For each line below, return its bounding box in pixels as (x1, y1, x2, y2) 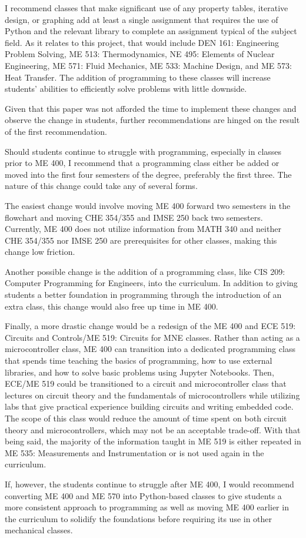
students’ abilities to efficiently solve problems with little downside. (5, 82, 247, 95)
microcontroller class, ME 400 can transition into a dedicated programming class (5, 343, 295, 355)
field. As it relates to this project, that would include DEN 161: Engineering (5, 36, 280, 48)
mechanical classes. (5, 524, 73, 536)
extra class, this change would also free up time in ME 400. (5, 300, 218, 312)
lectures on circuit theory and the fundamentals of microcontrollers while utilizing (5, 388, 300, 401)
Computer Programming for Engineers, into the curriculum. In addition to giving (5, 277, 298, 289)
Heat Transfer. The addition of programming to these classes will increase (5, 71, 271, 83)
